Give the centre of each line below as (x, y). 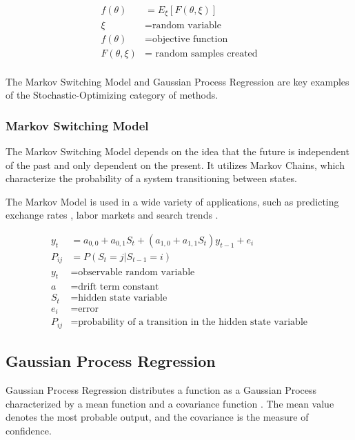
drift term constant (119, 287)
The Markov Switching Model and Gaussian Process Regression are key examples (177, 81)
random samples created (206, 53)
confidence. (29, 430)
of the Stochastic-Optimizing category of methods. (112, 95)
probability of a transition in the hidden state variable (193, 322)
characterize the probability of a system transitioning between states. (151, 178)
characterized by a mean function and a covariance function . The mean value (170, 403)
